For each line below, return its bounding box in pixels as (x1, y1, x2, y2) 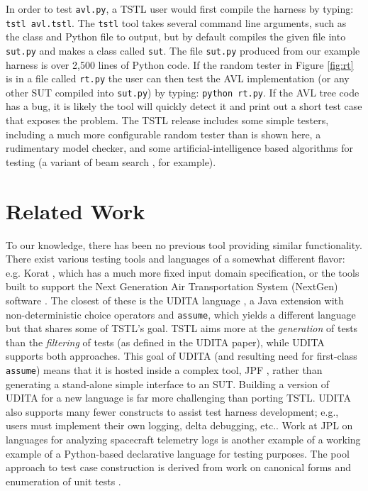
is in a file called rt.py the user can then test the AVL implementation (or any (6, 71, 350, 86)
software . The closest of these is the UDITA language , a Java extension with (6, 292, 344, 307)
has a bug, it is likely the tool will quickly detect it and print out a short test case (6, 99, 362, 114)
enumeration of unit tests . (6, 473, 121, 488)
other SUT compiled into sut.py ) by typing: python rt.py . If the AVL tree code (6, 84, 359, 99)
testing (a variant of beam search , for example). (6, 154, 216, 169)
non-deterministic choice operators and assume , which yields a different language (6, 307, 356, 321)
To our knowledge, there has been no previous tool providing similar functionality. (6, 237, 362, 252)
